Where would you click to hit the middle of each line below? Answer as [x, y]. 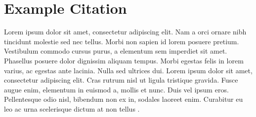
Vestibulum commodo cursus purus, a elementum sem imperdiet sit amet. [116, 51]
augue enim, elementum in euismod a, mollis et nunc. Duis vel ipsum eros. [116, 89]
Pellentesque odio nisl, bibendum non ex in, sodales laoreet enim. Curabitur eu [124, 99]
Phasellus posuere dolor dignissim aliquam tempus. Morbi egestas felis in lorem [124, 60]
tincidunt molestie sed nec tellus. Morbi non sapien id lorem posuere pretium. [122, 41]
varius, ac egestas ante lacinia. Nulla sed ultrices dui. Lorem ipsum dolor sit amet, [128, 70]
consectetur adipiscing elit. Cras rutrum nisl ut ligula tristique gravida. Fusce [121, 80]
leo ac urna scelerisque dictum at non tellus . [72, 108]
